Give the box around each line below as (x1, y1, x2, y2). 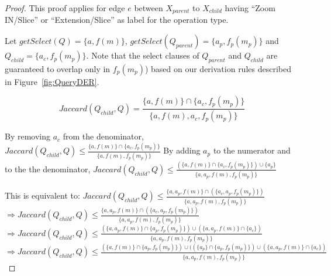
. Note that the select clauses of (86, 49, 199, 62)
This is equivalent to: (5, 189, 80, 202)
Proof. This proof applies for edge (5, 2, 125, 13)
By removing (5, 130, 51, 142)
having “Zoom (225, 2, 275, 13)
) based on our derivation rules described (144, 62, 291, 74)
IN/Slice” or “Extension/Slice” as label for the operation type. (5, 13, 229, 26)
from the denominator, (63, 130, 144, 142)
